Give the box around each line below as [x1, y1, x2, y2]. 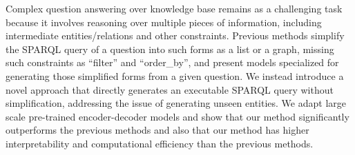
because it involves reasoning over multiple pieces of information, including [6, 14, 322, 29]
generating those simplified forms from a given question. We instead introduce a [6, 68, 344, 83]
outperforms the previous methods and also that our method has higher [6, 123, 309, 137]
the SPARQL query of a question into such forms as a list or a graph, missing [6, 41, 334, 56]
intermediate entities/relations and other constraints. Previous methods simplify [6, 28, 345, 43]
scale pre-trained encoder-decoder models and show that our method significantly [6, 109, 349, 123]
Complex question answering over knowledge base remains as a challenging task [6, 1, 343, 15]
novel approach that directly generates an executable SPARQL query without [6, 82, 334, 96]
